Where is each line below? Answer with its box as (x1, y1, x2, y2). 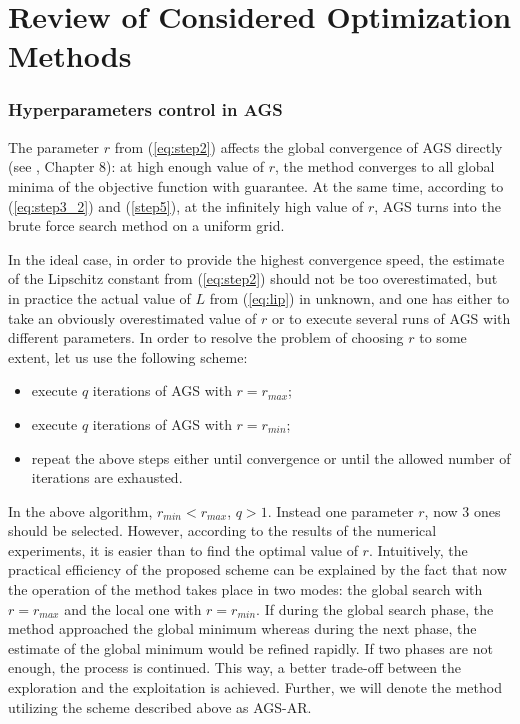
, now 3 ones (424, 500, 501, 521)
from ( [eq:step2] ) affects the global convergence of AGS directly (114, 136, 503, 157)
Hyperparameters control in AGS (8, 97, 283, 122)
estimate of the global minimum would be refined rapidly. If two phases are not (8, 637, 493, 658)
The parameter (8, 136, 100, 157)
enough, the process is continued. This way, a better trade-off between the (8, 657, 462, 678)
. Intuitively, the (368, 539, 468, 560)
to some (419, 327, 467, 348)
